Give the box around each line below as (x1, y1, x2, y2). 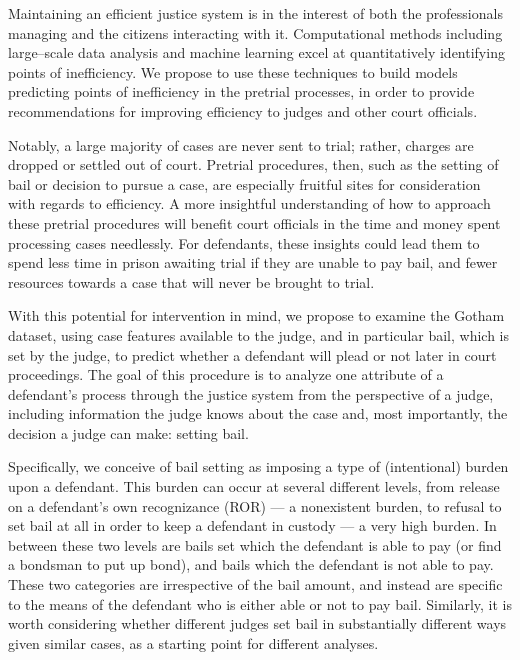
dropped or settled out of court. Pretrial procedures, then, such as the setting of (8, 154, 499, 175)
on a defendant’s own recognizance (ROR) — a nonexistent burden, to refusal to (8, 495, 502, 516)
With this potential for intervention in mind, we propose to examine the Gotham (8, 305, 505, 326)
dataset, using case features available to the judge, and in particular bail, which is (8, 324, 510, 345)
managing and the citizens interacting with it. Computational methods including (8, 22, 503, 43)
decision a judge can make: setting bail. (8, 422, 249, 443)
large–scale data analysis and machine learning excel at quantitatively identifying (8, 42, 505, 63)
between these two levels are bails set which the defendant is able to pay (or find (8, 534, 502, 555)
